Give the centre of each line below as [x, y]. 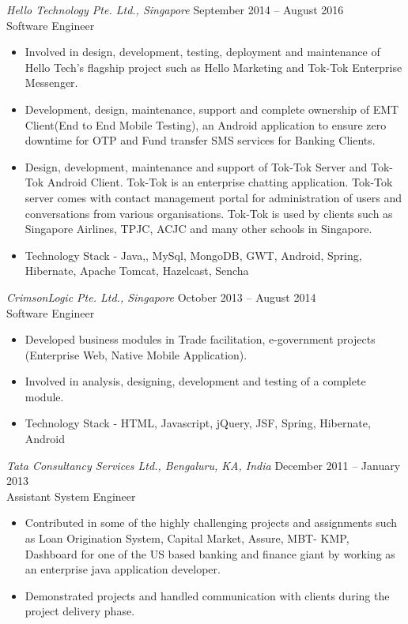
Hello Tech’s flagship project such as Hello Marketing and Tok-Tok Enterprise [213, 67]
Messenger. [51, 83]
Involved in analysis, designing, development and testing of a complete [195, 381]
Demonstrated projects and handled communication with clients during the [207, 595]
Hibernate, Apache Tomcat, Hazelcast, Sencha [137, 271]
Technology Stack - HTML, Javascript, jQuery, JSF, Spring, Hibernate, [198, 423]
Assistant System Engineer [71, 496]
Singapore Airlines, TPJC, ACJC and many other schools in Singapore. [198, 229]
